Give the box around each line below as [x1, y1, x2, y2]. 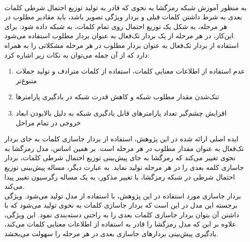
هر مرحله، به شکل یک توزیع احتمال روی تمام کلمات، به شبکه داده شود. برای [4, 21, 227, 31]
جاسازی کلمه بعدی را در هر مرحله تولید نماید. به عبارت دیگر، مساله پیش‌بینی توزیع [4, 162, 244, 172]
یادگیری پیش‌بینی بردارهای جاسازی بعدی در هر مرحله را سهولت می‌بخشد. [4, 228, 219, 239]
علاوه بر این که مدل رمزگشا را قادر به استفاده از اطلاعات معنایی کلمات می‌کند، [4, 219, 236, 229]
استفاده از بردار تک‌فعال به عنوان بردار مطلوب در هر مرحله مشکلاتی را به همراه [4, 40, 239, 50]
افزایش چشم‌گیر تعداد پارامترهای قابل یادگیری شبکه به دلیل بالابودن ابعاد [16, 107, 227, 118]
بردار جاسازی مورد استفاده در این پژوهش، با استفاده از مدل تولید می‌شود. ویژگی [4, 190, 241, 200]
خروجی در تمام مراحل [16, 117, 81, 127]
